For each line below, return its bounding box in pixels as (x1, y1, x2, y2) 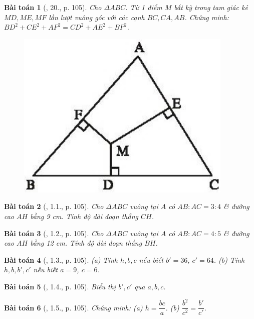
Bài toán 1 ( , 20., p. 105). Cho (4, 2, 102, 12)
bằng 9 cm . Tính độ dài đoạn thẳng (30, 210, 138, 221)
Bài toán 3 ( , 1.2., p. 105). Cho (4, 228, 104, 238)
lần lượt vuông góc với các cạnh (49, 12, 145, 22)
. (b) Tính (213, 254, 245, 265)
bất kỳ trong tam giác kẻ (174, 2, 248, 12)
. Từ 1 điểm (125, 2, 162, 12)
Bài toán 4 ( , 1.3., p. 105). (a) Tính (4, 254, 118, 265)
